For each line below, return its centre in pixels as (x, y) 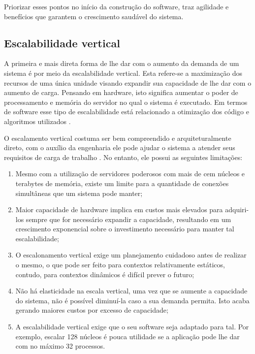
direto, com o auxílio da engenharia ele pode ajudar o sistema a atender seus (120, 147)
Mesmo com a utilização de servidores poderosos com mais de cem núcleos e (130, 174)
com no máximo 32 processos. (60, 346)
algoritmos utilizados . (37, 121)
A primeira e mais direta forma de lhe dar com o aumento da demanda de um (122, 63)
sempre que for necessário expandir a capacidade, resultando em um (128, 219)
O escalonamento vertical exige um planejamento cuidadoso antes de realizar (131, 255)
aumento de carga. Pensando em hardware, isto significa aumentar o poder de (121, 92)
